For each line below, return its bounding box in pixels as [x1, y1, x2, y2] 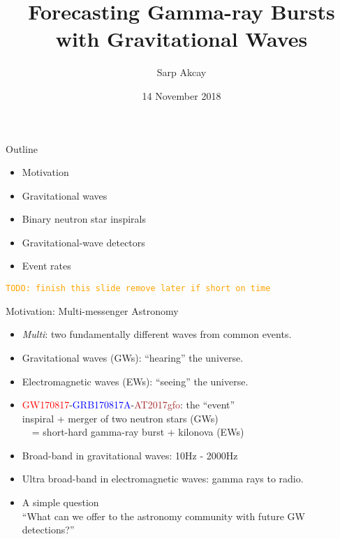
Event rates [22, 258, 71, 273]
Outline [6, 141, 38, 156]
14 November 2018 [142, 88, 221, 103]
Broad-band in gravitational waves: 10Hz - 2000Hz [22, 448, 238, 462]
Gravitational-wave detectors [22, 235, 145, 249]
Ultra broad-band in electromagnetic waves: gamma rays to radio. [22, 471, 304, 486]
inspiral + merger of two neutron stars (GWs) [22, 411, 219, 425]
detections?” [22, 522, 75, 537]
